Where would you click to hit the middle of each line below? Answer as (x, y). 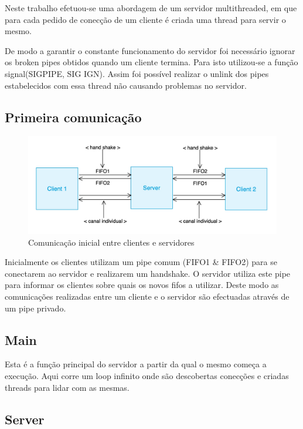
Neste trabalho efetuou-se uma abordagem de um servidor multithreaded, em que (151, 8)
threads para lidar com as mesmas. (67, 387)
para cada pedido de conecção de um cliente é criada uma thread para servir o (145, 19)
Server (25, 419)
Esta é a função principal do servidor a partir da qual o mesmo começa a (136, 364)
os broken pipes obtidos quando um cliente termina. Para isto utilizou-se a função (151, 62)
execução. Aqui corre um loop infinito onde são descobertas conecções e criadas (147, 375)
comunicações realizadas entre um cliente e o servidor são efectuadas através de (147, 296)
